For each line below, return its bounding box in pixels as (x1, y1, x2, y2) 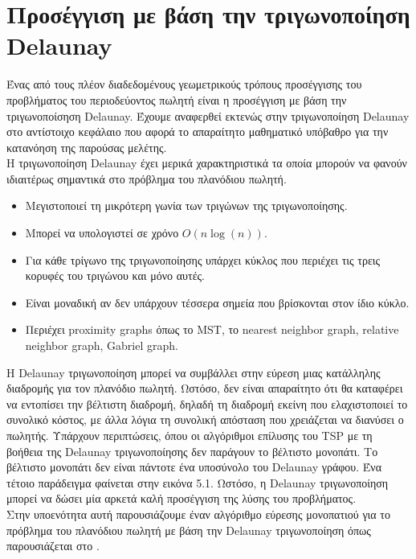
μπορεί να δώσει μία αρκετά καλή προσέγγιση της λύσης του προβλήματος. (6, 490, 357, 507)
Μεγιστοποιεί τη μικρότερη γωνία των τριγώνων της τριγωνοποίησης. (25, 197, 348, 214)
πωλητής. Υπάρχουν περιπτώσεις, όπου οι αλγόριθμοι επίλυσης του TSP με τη (6, 427, 373, 443)
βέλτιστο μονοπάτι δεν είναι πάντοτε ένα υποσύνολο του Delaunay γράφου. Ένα (6, 458, 382, 475)
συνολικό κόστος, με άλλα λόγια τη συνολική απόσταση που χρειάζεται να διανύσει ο (6, 411, 404, 428)
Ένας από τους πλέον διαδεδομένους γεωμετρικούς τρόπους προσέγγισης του (6, 76, 362, 92)
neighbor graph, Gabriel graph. (25, 337, 178, 354)
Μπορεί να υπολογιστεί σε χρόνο (25, 224, 179, 241)
